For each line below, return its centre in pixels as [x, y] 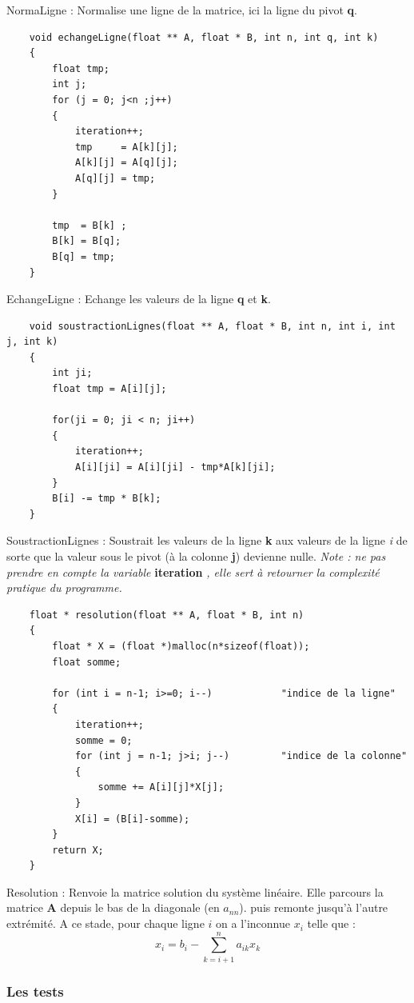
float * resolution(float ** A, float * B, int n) [167, 615]
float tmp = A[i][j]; [109, 389]
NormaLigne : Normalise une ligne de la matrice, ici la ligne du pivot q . [182, 10]
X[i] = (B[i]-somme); [132, 819]
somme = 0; [103, 740]
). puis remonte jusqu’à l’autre [314, 907]
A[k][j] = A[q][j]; [126, 163]
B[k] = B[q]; [87, 241]
